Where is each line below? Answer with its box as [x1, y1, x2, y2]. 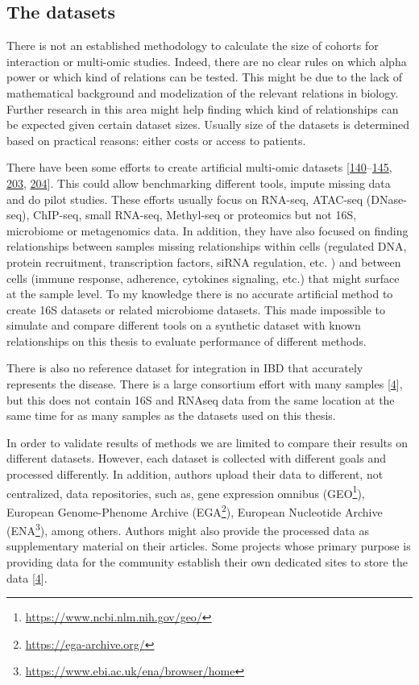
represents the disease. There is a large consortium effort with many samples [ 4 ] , [6, 376, 403, 392]
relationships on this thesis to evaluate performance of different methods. [6, 332, 367, 349]
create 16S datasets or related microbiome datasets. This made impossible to [6, 301, 386, 318]
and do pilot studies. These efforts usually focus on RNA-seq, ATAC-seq [6, 190, 363, 207]
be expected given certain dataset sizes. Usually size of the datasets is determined [6, 116, 409, 133]
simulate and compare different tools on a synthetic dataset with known [6, 317, 361, 334]
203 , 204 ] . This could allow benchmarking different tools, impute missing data [6, 174, 391, 191]
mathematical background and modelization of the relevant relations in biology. [6, 84, 399, 101]
